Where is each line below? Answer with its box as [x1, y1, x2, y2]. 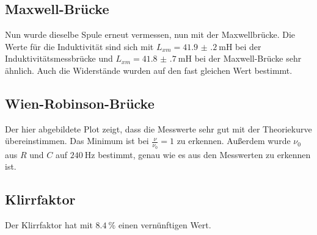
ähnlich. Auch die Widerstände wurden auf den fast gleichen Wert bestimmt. [5, 63, 293, 76]
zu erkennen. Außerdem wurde [177, 134, 291, 147]
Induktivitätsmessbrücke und [5, 52, 113, 65]
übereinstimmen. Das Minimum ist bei [5, 134, 149, 147]
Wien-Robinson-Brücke [5, 93, 155, 112]
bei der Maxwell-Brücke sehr [194, 52, 302, 65]
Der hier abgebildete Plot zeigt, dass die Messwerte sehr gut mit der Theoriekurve [5, 122, 312, 135]
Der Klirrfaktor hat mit [5, 219, 93, 231]
